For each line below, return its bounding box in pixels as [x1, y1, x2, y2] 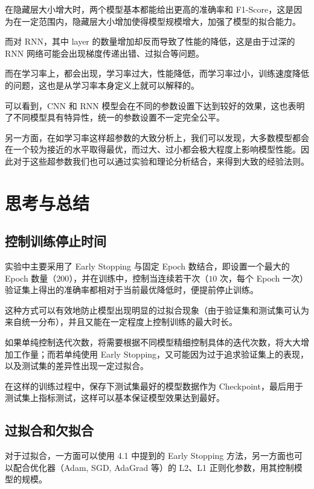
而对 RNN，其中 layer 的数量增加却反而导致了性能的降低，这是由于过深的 [5, 35, 295, 48]
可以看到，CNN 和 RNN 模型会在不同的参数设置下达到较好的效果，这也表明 [5, 99, 305, 112]
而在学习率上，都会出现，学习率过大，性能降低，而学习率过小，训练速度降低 [5, 67, 309, 80]
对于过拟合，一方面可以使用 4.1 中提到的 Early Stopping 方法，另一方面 [5, 449, 286, 462]
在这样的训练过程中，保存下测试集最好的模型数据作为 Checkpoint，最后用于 [5, 379, 303, 392]
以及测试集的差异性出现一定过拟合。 [5, 359, 149, 372]
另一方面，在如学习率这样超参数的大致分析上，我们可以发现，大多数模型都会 [5, 131, 309, 144]
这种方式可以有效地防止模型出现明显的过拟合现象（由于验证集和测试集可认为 [5, 303, 309, 316]
